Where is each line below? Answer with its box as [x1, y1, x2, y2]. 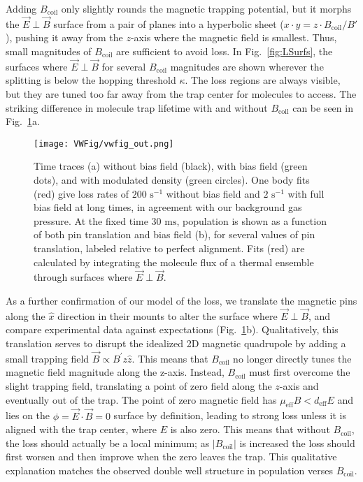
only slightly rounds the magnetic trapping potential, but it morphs [61, 1, 352, 15]
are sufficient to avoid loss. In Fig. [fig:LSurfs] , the [116, 44, 333, 58]
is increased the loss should [239, 435, 355, 450]
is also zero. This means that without [170, 422, 330, 437]
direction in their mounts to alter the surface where [57, 308, 278, 323]
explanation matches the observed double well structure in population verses [6, 462, 333, 477]
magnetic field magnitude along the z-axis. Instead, [6, 365, 225, 379]
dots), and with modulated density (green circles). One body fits [34, 173, 310, 187]
